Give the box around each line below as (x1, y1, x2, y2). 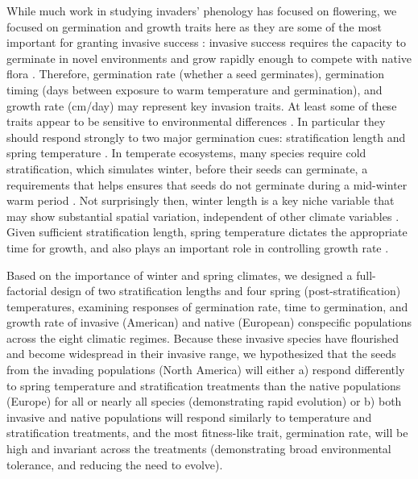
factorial (6, 282, 48, 299)
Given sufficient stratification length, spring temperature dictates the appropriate (6, 223, 408, 240)
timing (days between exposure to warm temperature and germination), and (6, 81, 383, 98)
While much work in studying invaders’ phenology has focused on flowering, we (6, 2, 397, 19)
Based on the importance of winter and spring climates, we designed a (6, 266, 353, 283)
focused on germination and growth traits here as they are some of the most (6, 18, 383, 35)
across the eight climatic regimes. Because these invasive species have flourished (6, 329, 399, 346)
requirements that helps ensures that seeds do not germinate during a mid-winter (6, 176, 408, 193)
